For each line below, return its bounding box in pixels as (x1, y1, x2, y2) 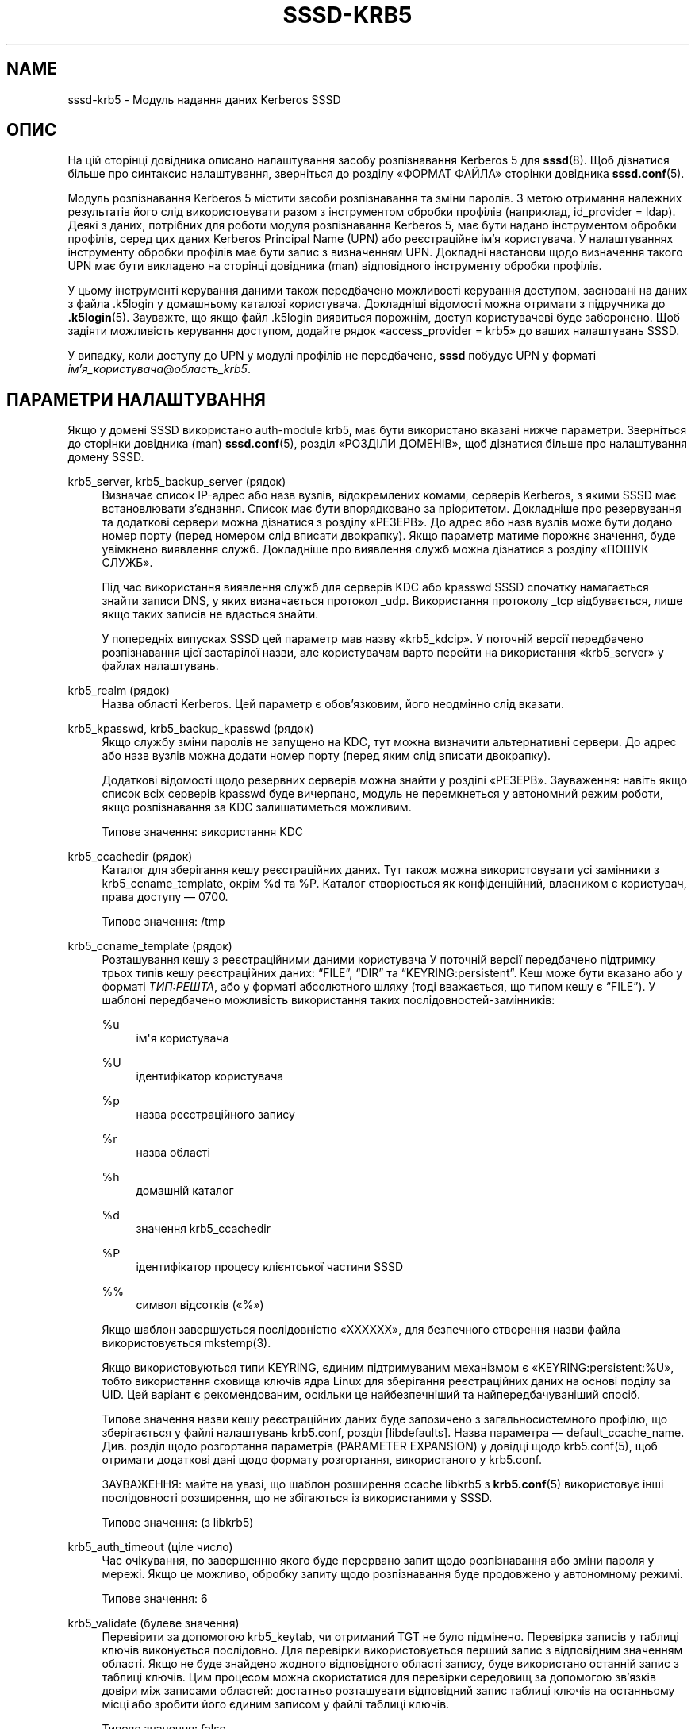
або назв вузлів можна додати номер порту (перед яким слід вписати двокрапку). (102, 749, 551, 763)
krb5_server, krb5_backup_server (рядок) (67, 475, 286, 489)
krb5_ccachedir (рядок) (67, 849, 193, 864)
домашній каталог (136, 1184, 234, 1198)
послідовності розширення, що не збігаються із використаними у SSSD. (102, 1491, 493, 1505)
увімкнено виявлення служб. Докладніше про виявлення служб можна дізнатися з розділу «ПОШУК (102, 542, 649, 556)
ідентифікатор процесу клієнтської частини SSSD (136, 1260, 404, 1274)
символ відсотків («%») (136, 1298, 264, 1312)
